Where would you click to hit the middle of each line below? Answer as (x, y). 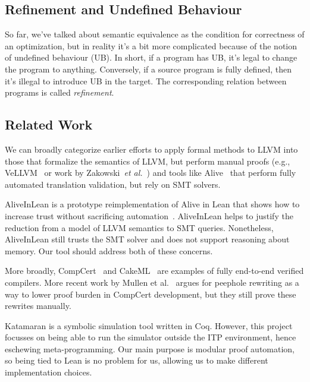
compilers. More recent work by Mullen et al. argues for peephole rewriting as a (152, 282)
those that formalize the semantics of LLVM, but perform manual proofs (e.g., (148, 161)
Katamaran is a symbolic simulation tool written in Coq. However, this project (149, 325)
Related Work (49, 124)
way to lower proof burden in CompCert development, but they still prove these (151, 294)
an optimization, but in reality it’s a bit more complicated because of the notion (151, 45)
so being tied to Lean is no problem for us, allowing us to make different (137, 360)
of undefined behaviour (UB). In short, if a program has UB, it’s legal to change (151, 57)
